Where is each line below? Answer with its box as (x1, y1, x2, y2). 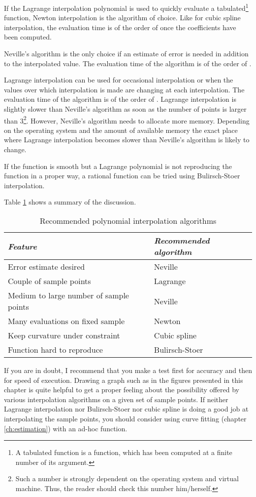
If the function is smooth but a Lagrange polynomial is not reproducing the (4, 161, 232, 171)
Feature (8, 240, 37, 252)
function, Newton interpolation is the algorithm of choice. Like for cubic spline (4, 12, 241, 23)
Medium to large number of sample (8, 290, 129, 301)
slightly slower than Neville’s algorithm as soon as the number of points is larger (4, 104, 247, 114)
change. (4, 144, 27, 155)
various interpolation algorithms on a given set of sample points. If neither (4, 394, 228, 404)
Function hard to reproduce (8, 344, 103, 355)
